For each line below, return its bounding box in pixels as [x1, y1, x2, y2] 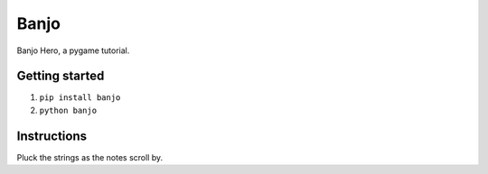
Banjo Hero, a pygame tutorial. [16, 45, 130, 56]
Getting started [16, 69, 105, 84]
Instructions [16, 128, 88, 143]
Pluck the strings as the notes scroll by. [16, 151, 164, 162]
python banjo [39, 105, 98, 115]
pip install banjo [39, 93, 121, 103]
